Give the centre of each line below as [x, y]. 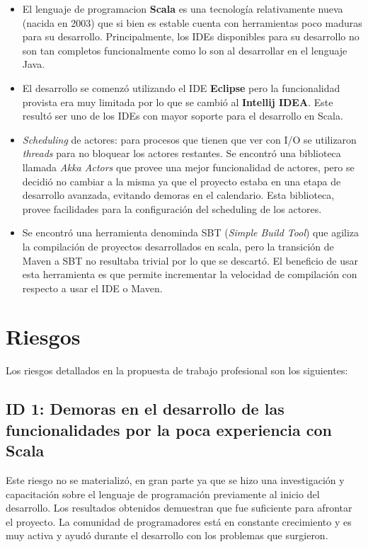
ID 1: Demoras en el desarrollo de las [145, 409]
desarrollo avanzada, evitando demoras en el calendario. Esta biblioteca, [178, 195]
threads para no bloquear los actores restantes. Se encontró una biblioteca [182, 153]
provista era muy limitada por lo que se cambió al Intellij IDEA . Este [178, 102]
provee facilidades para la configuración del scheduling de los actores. [172, 208]
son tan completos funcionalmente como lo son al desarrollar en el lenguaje [185, 50]
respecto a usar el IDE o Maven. [92, 288]
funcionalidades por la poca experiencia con [169, 429]
